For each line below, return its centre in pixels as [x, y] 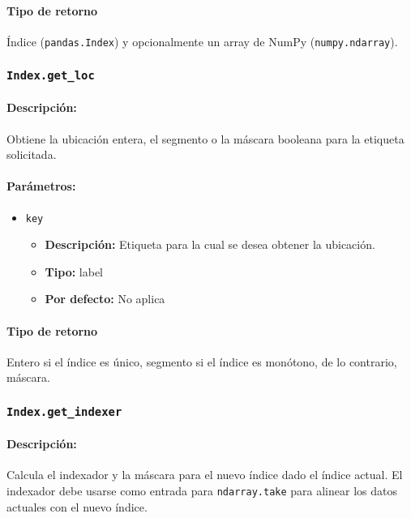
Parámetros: [41, 186]
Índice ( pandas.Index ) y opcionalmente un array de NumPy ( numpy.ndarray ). [202, 41]
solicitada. [32, 154]
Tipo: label [74, 271]
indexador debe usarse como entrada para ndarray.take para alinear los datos [202, 490]
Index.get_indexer [64, 411]
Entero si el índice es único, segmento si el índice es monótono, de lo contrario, [202, 361]
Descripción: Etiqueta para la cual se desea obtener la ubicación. [210, 244]
